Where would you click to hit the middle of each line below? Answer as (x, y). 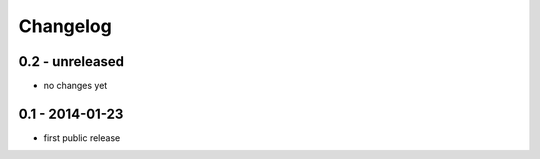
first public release (82, 137)
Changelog (65, 26)
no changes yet (75, 86)
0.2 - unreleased (71, 61)
